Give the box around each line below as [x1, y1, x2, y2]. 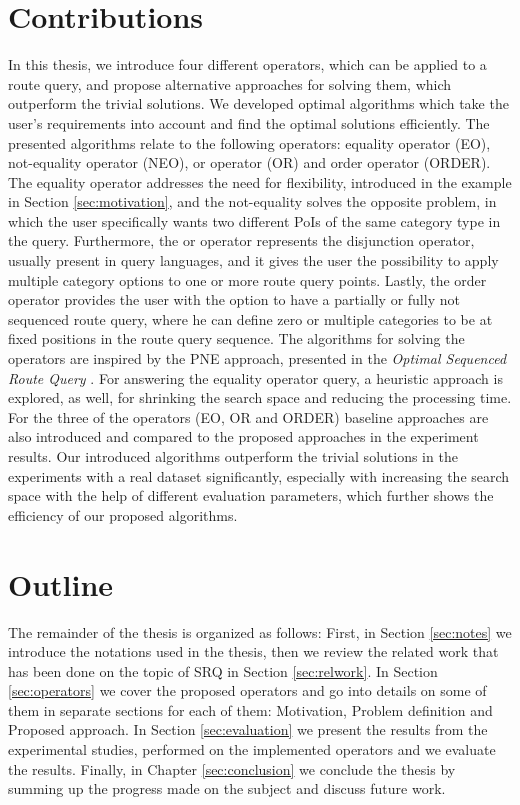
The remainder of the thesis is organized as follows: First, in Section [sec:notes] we [8, 621, 512, 642]
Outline [8, 563, 114, 604]
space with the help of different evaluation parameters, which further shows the [8, 485, 494, 506]
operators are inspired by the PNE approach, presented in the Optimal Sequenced [8, 348, 507, 369]
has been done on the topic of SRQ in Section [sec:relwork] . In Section [8, 660, 438, 681]
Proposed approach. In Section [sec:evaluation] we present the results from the [8, 719, 488, 740]
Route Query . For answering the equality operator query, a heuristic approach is [8, 367, 503, 388]
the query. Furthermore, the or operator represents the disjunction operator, [8, 230, 475, 251]
